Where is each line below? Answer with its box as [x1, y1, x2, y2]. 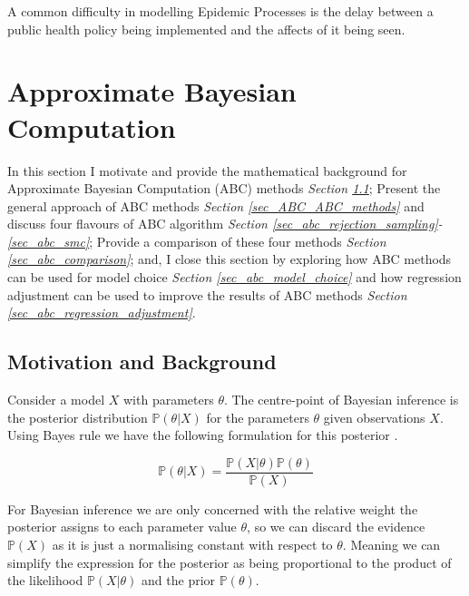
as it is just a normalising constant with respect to [52, 535, 333, 554]
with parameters [122, 390, 214, 409]
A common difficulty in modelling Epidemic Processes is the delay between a [7, 2, 434, 20]
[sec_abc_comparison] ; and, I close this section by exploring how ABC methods [7, 249, 452, 269]
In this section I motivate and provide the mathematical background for [7, 161, 407, 180]
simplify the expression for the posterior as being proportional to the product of [7, 552, 452, 572]
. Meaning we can [342, 535, 441, 554]
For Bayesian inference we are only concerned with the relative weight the [7, 499, 418, 518]
